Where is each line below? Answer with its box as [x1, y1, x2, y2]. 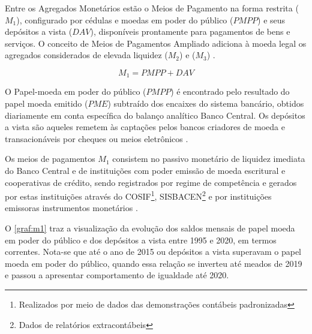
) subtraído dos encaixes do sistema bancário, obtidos [107, 97, 304, 110]
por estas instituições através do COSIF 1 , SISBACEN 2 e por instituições [5, 188, 272, 202]
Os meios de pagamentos [5, 152, 95, 165]
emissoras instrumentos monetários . [5, 201, 138, 214]
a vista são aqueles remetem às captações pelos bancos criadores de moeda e [5, 121, 285, 133]
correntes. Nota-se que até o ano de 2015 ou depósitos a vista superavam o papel [5, 245, 302, 258]
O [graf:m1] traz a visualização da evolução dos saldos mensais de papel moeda [5, 222, 295, 234]
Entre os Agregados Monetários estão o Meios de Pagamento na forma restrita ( [5, 2, 299, 14]
